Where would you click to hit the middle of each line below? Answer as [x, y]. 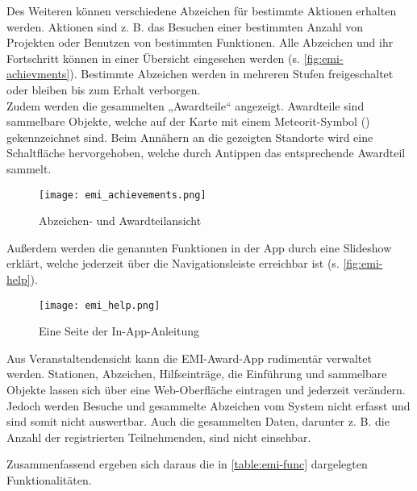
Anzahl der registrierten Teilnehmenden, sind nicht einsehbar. [159, 437]
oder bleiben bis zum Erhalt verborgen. [104, 89]
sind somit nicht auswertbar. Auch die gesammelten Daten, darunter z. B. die [198, 421]
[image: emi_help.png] [100, 305]
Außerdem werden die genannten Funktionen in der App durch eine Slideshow [199, 247]
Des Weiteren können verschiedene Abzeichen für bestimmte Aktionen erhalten [202, 10]
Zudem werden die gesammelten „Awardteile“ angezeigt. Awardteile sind [186, 105]
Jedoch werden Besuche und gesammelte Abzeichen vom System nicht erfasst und [208, 405]
